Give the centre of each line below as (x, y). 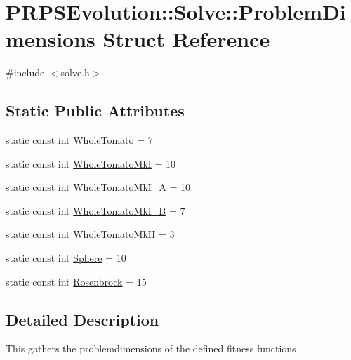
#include (25, 73)
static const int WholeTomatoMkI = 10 (91, 163)
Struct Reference (186, 39)
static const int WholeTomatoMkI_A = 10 (98, 187)
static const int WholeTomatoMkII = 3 (90, 234)
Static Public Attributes (95, 111)
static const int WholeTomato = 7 (79, 140)
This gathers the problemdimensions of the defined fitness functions (151, 348)
